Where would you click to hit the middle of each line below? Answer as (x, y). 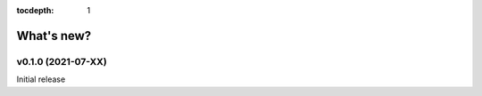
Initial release (41, 79)
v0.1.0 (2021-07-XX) (62, 61)
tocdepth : (35, 10)
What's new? (54, 36)
